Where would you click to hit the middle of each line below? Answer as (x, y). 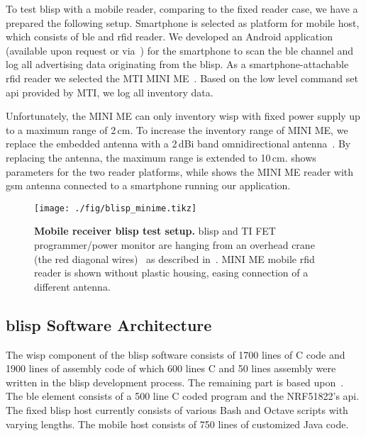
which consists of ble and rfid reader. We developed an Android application (169, 37)
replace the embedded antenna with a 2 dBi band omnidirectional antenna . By (178, 144)
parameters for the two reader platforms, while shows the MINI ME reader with (180, 171)
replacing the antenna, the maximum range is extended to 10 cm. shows (161, 157)
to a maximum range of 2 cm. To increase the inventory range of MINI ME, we (177, 129)
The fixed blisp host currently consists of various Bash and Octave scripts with (177, 409)
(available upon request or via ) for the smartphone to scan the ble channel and (180, 50)
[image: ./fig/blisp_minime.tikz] (116, 208)
